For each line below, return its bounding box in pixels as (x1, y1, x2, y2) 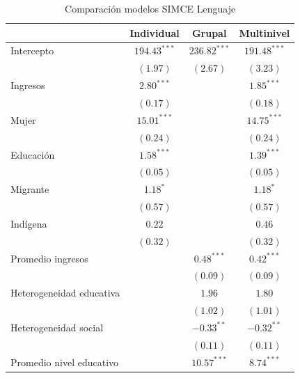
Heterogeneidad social (10, 320, 104, 334)
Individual (129, 25, 180, 40)
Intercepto (10, 43, 54, 58)
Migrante (10, 182, 49, 196)
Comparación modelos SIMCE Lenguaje (65, 1, 236, 15)
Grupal (191, 25, 227, 40)
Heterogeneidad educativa (10, 285, 120, 300)
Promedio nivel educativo (10, 354, 119, 369)
